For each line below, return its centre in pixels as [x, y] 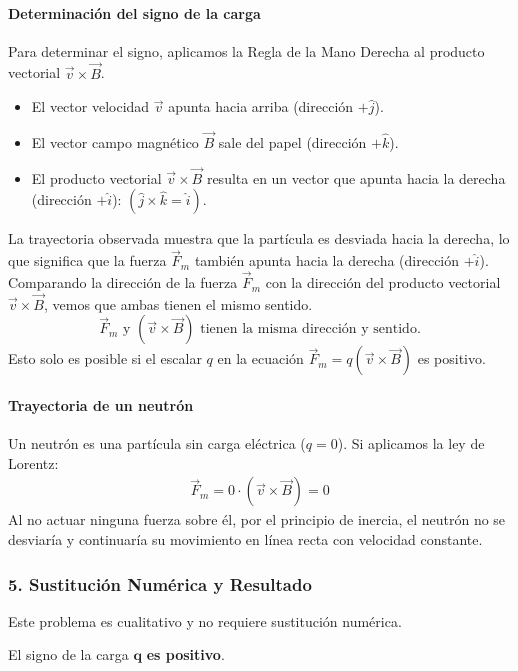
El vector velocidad [90, 106]
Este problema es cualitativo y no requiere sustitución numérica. [205, 620]
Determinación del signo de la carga [134, 12]
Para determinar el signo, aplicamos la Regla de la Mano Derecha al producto [246, 50]
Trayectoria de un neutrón [101, 405]
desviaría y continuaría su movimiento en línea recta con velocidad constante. [245, 539]
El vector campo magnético [115, 142]
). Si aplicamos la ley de [411, 443]
